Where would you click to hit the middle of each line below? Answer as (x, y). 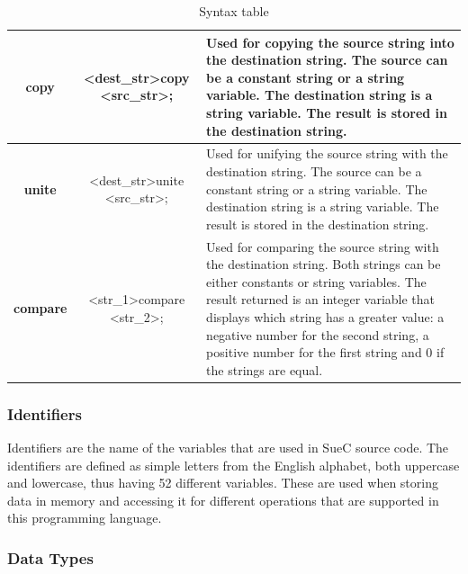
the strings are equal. (265, 369)
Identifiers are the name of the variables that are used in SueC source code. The (228, 448)
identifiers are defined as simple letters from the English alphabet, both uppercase (234, 465)
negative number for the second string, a (318, 334)
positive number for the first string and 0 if (325, 352)
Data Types (50, 557)
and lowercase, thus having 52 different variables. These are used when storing (223, 483)
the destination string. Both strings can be (324, 264)
